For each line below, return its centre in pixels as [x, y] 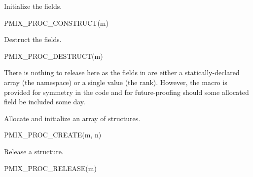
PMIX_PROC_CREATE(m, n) [53, 135]
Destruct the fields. [33, 39]
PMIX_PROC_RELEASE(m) [50, 168]
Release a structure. [34, 151]
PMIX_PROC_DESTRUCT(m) [54, 56]
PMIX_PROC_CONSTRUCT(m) [56, 22]
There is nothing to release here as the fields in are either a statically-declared [122, 72]
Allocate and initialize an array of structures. [72, 118]
